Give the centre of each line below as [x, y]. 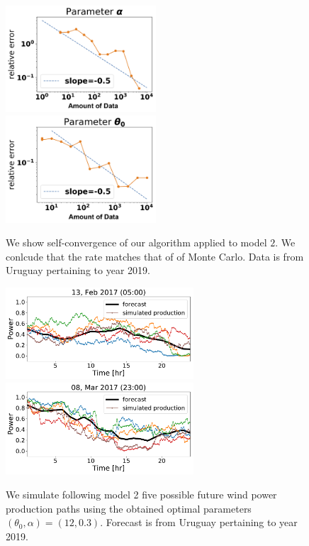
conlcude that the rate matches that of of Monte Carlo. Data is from [155, 256]
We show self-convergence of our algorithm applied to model [136, 242]
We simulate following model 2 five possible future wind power [141, 494]
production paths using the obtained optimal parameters [129, 508]
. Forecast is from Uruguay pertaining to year [199, 522]
